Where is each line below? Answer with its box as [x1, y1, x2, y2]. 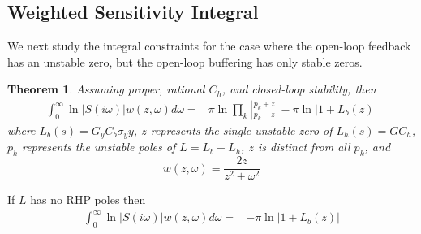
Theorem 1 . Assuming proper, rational [7, 80, 205, 97]
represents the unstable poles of [21, 138, 176, 155]
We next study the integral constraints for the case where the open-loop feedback [7, 37, 411, 54]
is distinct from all [257, 138, 350, 155]
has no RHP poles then [30, 191, 146, 208]
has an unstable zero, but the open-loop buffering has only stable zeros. [7, 53, 363, 70]
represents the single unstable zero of [150, 122, 333, 139]
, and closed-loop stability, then [221, 80, 376, 97]
